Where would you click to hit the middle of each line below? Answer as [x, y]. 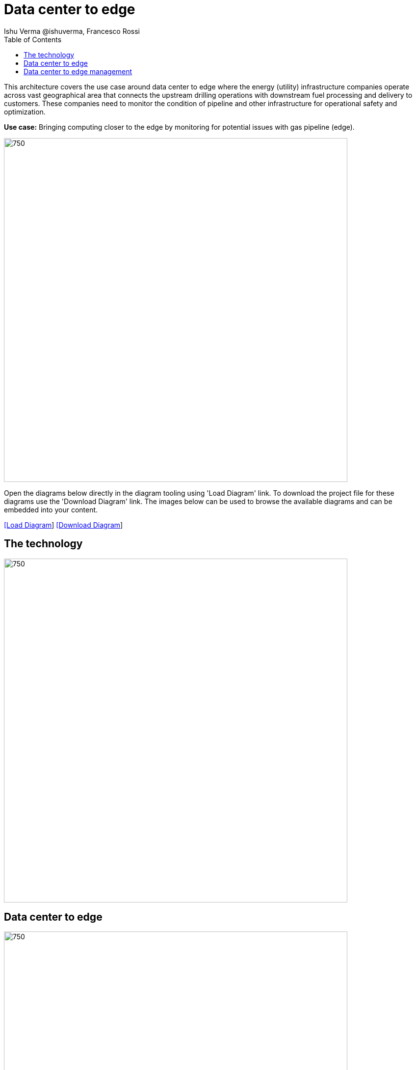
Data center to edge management [78, 71]
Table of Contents [33, 39]
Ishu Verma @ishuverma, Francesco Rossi [72, 31]
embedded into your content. [51, 509]
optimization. [25, 112]
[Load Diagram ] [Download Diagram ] [64, 525]
